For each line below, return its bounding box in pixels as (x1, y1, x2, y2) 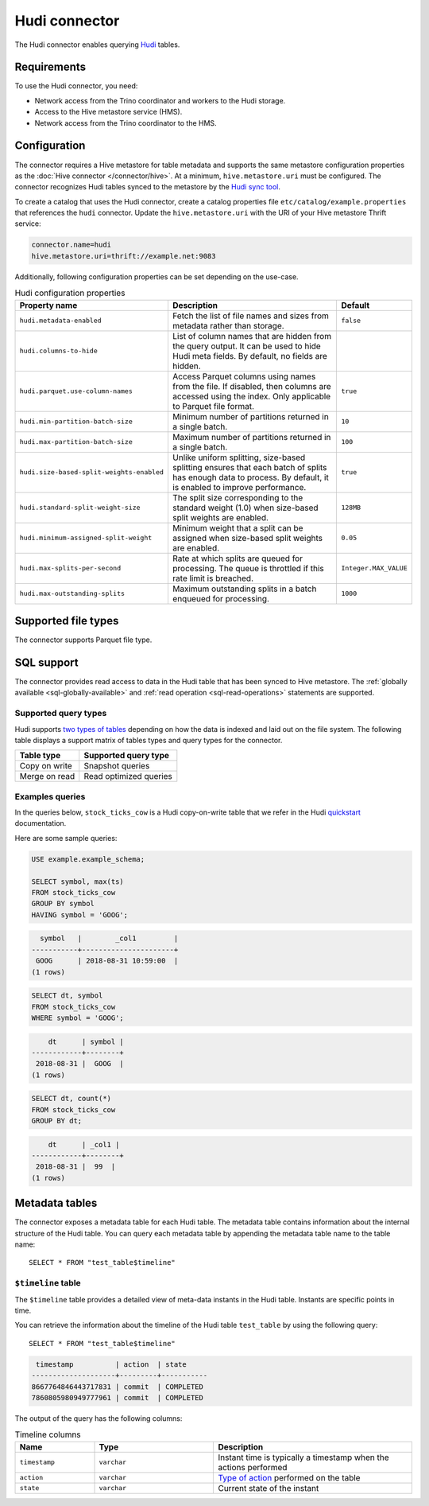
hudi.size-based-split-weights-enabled (19, 468, 164, 477)
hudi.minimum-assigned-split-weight (19, 534, 153, 543)
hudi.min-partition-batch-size (19, 418, 133, 426)
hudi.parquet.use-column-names (19, 387, 133, 395)
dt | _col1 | (48, 1140, 120, 1149)
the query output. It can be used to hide (172, 341, 321, 352)
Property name (19, 299, 78, 310)
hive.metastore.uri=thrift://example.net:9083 (31, 251, 216, 260)
